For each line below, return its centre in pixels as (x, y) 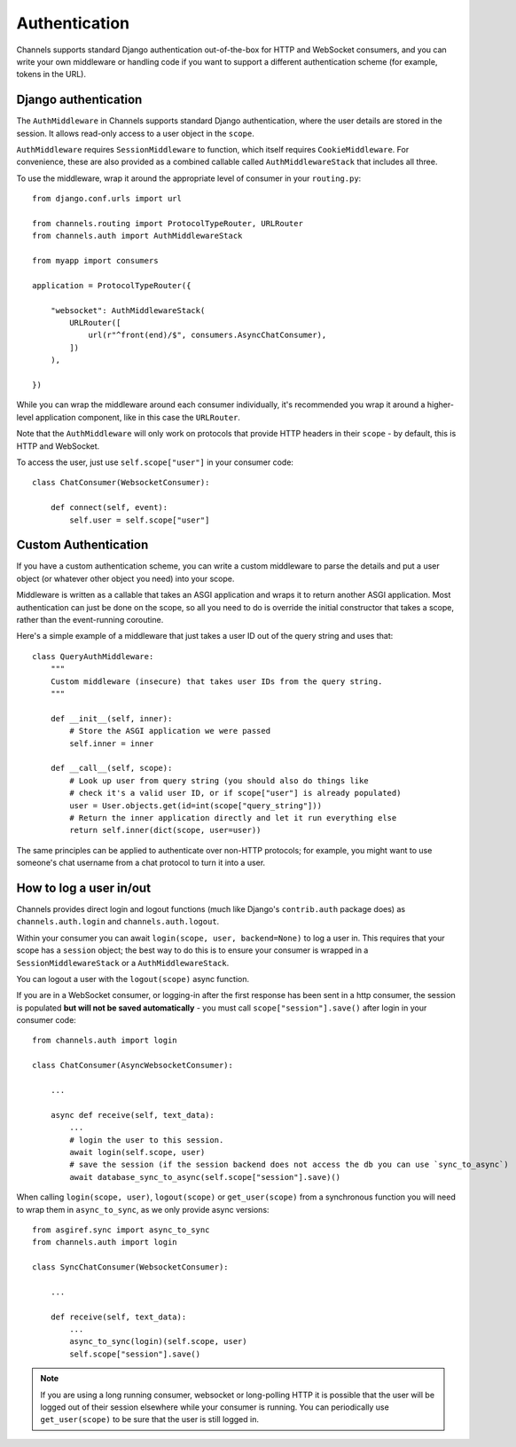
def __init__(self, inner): (111, 718)
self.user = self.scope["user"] (140, 520)
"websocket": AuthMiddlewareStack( (128, 310)
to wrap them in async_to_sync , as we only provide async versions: (143, 1209)
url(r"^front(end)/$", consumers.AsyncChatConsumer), (207, 335)
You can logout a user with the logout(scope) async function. (133, 979)
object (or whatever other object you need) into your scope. (125, 578)
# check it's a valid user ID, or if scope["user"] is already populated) (235, 793)
